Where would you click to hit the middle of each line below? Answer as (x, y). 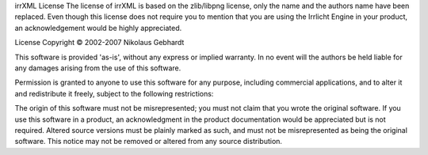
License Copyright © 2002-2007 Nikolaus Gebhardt (99, 43)
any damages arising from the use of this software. (98, 68)
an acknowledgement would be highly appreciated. (98, 28)
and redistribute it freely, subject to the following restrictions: (114, 93)
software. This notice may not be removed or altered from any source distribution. (149, 142)
